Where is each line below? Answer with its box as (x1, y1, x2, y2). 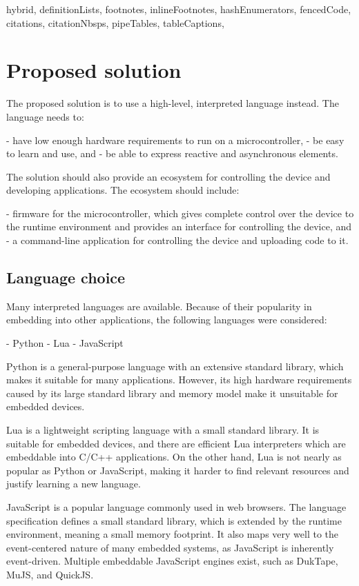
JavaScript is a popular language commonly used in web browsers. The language (6, 499, 347, 514)
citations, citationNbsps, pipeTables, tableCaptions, (6, 15, 224, 30)
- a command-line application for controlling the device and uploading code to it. (6, 233, 349, 247)
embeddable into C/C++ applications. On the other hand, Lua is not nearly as (6, 449, 342, 464)
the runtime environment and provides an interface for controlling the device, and (6, 219, 352, 234)
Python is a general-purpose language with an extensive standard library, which (6, 358, 344, 373)
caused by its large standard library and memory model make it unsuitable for (6, 385, 338, 400)
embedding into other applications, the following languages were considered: (6, 312, 327, 327)
